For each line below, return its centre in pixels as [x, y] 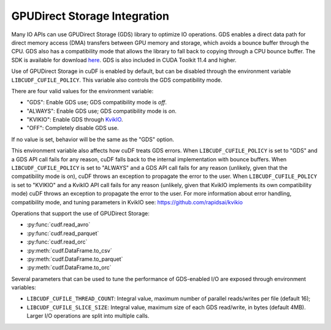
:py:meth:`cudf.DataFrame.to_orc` [69, 267]
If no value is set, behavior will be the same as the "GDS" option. [93, 139]
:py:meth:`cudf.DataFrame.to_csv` [70, 250]
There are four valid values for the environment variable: [82, 91]
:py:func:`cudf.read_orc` [57, 242]
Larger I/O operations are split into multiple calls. [88, 316]
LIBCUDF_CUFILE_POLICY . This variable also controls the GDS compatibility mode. [117, 80]
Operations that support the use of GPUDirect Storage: [80, 213]
